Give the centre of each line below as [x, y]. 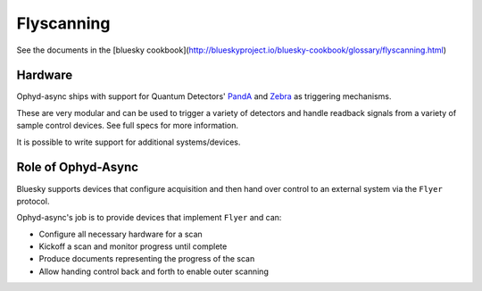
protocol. [33, 201]
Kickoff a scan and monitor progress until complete [133, 246]
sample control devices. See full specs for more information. [127, 126]
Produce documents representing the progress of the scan [147, 259]
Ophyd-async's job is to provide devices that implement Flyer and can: [149, 218]
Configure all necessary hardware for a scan [120, 234]
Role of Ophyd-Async [77, 167]
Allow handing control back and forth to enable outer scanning [154, 271]
